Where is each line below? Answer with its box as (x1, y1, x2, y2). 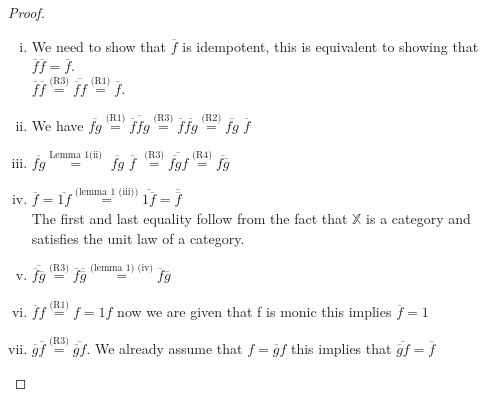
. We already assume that (86, 338, 243, 359)
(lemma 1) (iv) (90, 262, 154, 273)
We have (31, 114, 84, 135)
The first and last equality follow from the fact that (31, 208, 348, 229)
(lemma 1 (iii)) (75, 186, 139, 197)
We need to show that (31, 35, 167, 56)
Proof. (8, 2, 45, 22)
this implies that (290, 338, 392, 359)
